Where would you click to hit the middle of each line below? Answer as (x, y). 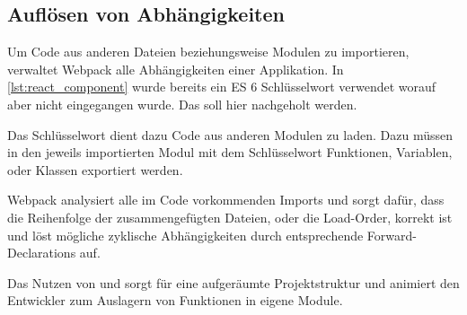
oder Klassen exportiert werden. (95, 169)
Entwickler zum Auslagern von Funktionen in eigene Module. (175, 300)
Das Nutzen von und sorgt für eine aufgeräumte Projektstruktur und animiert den (233, 282)
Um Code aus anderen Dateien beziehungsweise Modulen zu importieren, (208, 52)
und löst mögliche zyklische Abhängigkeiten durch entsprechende (185, 235)
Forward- (392, 235)
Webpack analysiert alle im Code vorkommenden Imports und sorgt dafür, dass (226, 200)
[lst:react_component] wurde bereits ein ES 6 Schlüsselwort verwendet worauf (222, 87)
